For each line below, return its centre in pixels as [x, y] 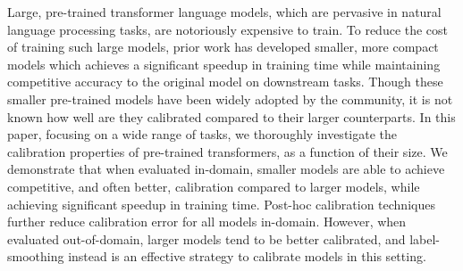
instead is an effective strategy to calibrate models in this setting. [247, 256]
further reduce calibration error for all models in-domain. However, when [207, 222]
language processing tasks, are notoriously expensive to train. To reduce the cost [228, 29]
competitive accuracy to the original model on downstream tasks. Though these [225, 82]
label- [425, 238]
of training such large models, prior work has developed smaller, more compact [223, 47]
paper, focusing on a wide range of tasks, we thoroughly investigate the [202, 134]
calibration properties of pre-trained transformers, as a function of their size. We [227, 151]
